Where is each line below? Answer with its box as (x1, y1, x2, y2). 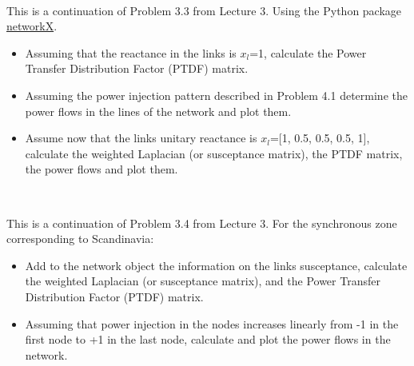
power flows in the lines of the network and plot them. (25, 102, 292, 119)
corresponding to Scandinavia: (6, 230, 154, 247)
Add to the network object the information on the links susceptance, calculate (25, 257, 408, 273)
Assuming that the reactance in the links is (25, 44, 237, 61)
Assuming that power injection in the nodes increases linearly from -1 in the (25, 315, 399, 332)
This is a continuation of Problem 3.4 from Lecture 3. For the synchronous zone (6, 214, 397, 231)
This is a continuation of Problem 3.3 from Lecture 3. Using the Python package (6, 2, 402, 18)
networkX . (6, 18, 58, 34)
